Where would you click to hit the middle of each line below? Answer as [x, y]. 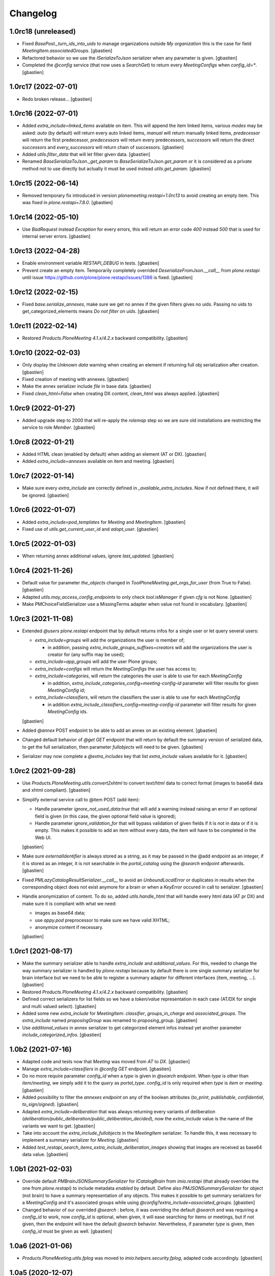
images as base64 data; [60, 913]
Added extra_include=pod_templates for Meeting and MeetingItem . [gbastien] [104, 522]
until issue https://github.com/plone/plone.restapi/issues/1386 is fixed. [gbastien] [107, 278]
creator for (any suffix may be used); [86, 654]
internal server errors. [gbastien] [56, 236]
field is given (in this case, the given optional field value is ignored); [106, 816]
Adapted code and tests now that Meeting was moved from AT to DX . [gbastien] [106, 1062]
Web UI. [43, 838]
